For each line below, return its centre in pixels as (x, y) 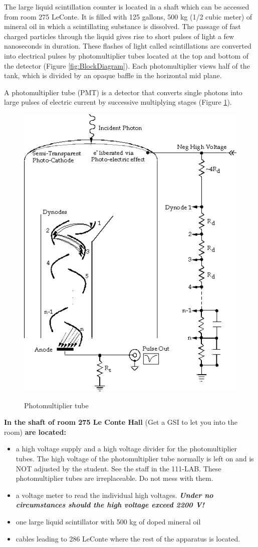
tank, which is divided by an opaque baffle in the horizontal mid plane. (113, 75)
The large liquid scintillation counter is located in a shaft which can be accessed (127, 7)
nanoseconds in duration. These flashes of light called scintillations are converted (128, 46)
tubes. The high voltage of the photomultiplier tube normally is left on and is (135, 458)
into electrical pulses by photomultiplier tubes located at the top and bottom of (126, 55)
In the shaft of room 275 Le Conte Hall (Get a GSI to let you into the (121, 422)
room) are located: (35, 432)
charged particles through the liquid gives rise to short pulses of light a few (119, 36)
